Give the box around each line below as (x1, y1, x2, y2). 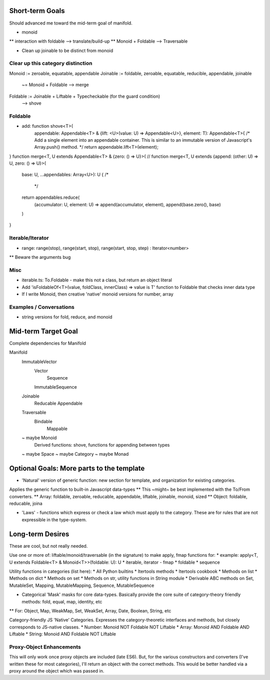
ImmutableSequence (34, 384, 77, 390)
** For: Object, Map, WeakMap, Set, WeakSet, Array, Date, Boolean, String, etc (9, 607, 171, 613)
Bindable (34, 419, 52, 425)
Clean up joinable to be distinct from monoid (21, 48, 113, 54)
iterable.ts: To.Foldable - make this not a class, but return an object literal (21, 277, 172, 283)
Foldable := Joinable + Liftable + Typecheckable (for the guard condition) (9, 93, 160, 99)
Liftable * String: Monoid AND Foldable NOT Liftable (9, 631, 116, 637)
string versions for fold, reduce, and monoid (21, 314, 112, 320)
